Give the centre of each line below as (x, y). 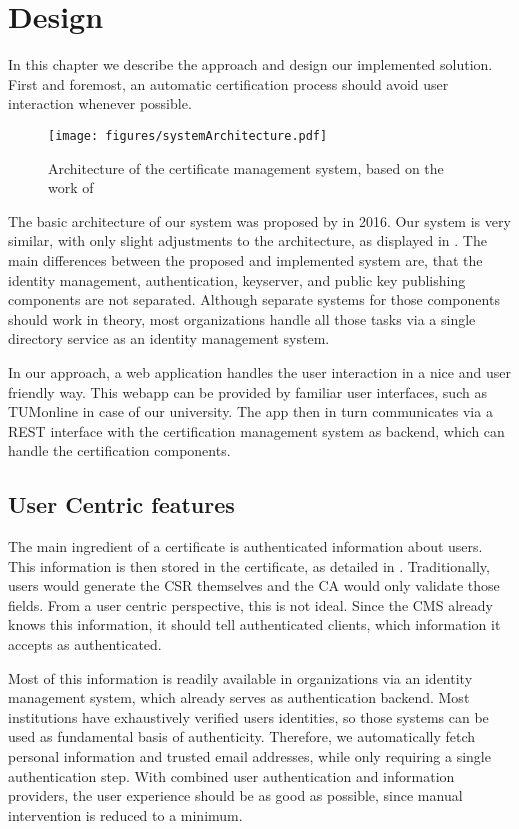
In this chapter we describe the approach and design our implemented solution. (250, 64)
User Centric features (121, 504)
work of (71, 187)
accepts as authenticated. (85, 644)
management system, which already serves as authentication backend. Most (239, 697)
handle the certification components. (119, 450)
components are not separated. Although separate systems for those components (254, 299)
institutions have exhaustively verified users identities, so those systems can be (248, 716)
